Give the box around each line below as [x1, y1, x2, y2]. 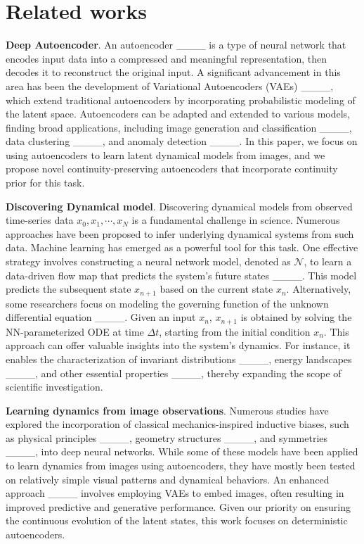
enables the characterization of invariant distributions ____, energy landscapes [6, 351, 352, 366]
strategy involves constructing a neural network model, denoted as [6, 254, 291, 269]
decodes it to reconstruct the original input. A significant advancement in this [6, 65, 341, 80]
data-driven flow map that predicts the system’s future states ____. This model [6, 267, 357, 282]
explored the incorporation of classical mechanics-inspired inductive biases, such [6, 417, 349, 431]
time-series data [6, 213, 74, 227]
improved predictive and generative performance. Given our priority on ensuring [6, 499, 351, 514]
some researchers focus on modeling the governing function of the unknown [6, 296, 329, 310]
